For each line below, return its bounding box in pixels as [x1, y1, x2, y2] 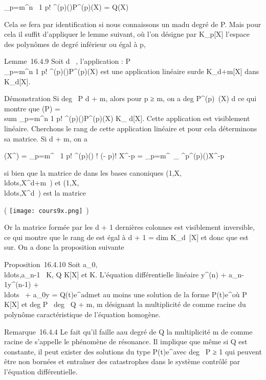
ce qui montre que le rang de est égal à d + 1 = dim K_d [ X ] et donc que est [4, 231, 249, 242]
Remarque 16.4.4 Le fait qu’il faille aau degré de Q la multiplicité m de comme [4, 326, 253, 337]
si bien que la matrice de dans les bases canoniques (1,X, [4, 167, 182, 178]
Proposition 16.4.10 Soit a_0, [4, 258, 98, 269]
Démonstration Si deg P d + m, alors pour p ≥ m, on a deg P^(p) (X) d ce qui [4, 93, 257, 104]
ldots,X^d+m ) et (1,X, [4, 177, 79, 188]
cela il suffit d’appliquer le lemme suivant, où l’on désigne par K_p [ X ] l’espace [4, 29, 250, 39]
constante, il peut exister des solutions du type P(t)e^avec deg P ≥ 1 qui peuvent [4, 346, 262, 357]
